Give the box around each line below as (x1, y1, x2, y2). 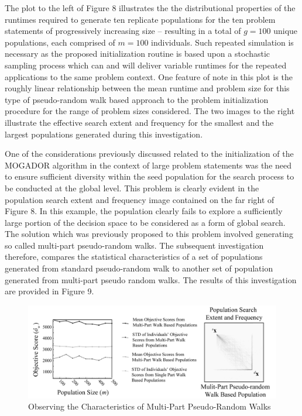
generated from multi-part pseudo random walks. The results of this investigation (5, 273, 297, 286)
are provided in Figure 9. (5, 285, 94, 297)
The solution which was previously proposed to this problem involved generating (5, 228, 293, 240)
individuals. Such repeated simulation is (151, 36, 294, 48)
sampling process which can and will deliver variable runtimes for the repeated (5, 59, 287, 71)
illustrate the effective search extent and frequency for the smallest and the (5, 116, 274, 128)
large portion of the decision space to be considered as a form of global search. (5, 216, 286, 228)
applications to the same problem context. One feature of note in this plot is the (5, 70, 293, 82)
